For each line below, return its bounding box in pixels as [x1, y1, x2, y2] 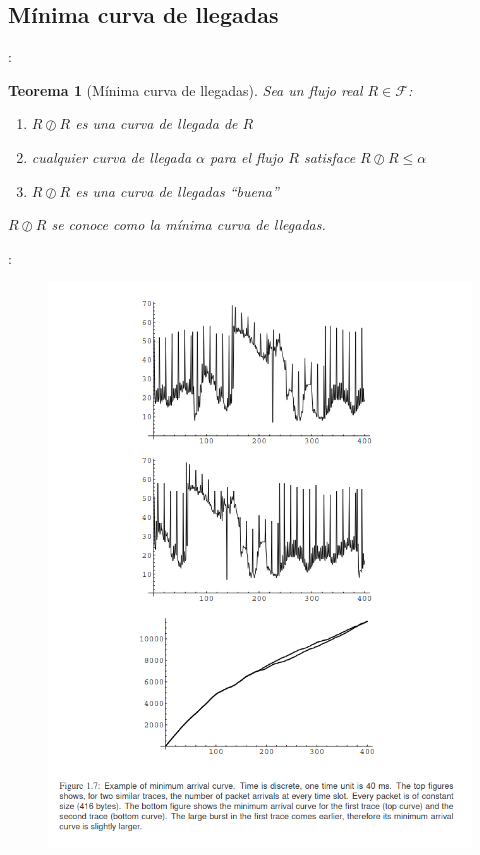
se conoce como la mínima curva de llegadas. [51, 214, 326, 235]
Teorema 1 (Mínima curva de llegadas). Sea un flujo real [8, 79, 363, 100]
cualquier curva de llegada [31, 146, 192, 167]
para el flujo [210, 146, 284, 167]
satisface [303, 146, 356, 167]
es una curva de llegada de [75, 113, 238, 134]
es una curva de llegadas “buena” [75, 180, 279, 201]
